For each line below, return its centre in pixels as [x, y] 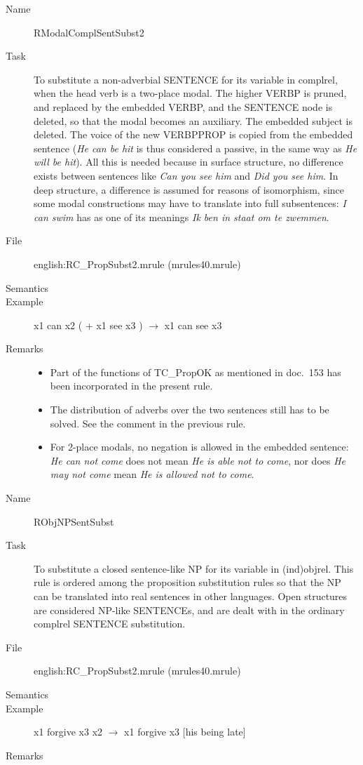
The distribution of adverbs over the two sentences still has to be [190, 410]
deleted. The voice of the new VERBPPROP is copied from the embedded [193, 134]
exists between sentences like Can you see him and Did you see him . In [186, 175]
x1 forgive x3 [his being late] [185, 732]
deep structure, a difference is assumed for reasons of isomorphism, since [189, 189]
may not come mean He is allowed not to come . [152, 474]
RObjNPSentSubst [74, 521]
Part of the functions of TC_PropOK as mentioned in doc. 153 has [196, 372]
